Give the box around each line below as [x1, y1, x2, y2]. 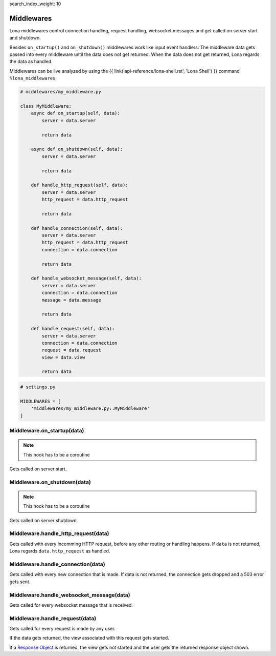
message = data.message [41, 297, 102, 303]
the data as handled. [9, 58, 53, 65]
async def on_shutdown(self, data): [31, 146, 123, 152]
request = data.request [41, 347, 102, 353]
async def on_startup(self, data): [31, 110, 120, 116]
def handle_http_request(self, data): [31, 182, 128, 188]
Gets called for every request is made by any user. [9, 626, 116, 632]
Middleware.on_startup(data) [9, 427, 84, 434]
